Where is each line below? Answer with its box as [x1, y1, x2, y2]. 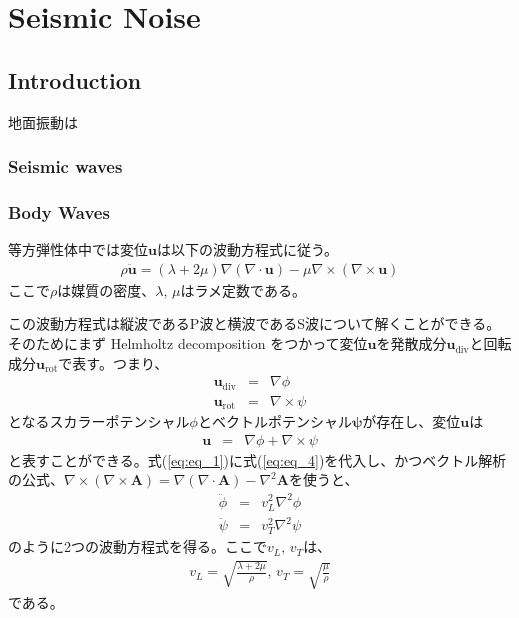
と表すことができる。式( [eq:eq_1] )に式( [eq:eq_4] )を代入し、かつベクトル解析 [8, 449, 507, 470]
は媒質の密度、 [57, 279, 156, 300]
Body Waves [8, 199, 110, 224]
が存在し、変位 [362, 411, 461, 432]
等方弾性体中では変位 [8, 239, 148, 260]
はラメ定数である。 [180, 279, 306, 300]
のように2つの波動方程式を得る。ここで [8, 536, 267, 557]
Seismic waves [8, 154, 123, 179]
